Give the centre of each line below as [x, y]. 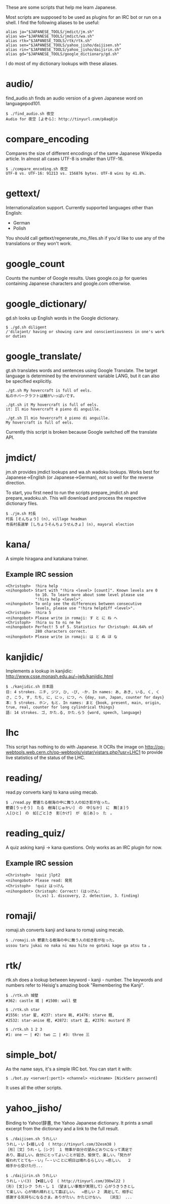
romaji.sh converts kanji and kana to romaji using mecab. [65, 930]
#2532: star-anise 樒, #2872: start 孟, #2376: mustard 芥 [68, 1020]
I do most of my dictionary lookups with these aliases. [62, 63]
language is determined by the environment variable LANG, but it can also [83, 376]
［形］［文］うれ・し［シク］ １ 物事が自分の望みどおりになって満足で [69, 1150]
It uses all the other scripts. [34, 1087]
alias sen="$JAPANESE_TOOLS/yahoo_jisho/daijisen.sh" [64, 45]
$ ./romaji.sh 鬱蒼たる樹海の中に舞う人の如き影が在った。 [61, 940]
